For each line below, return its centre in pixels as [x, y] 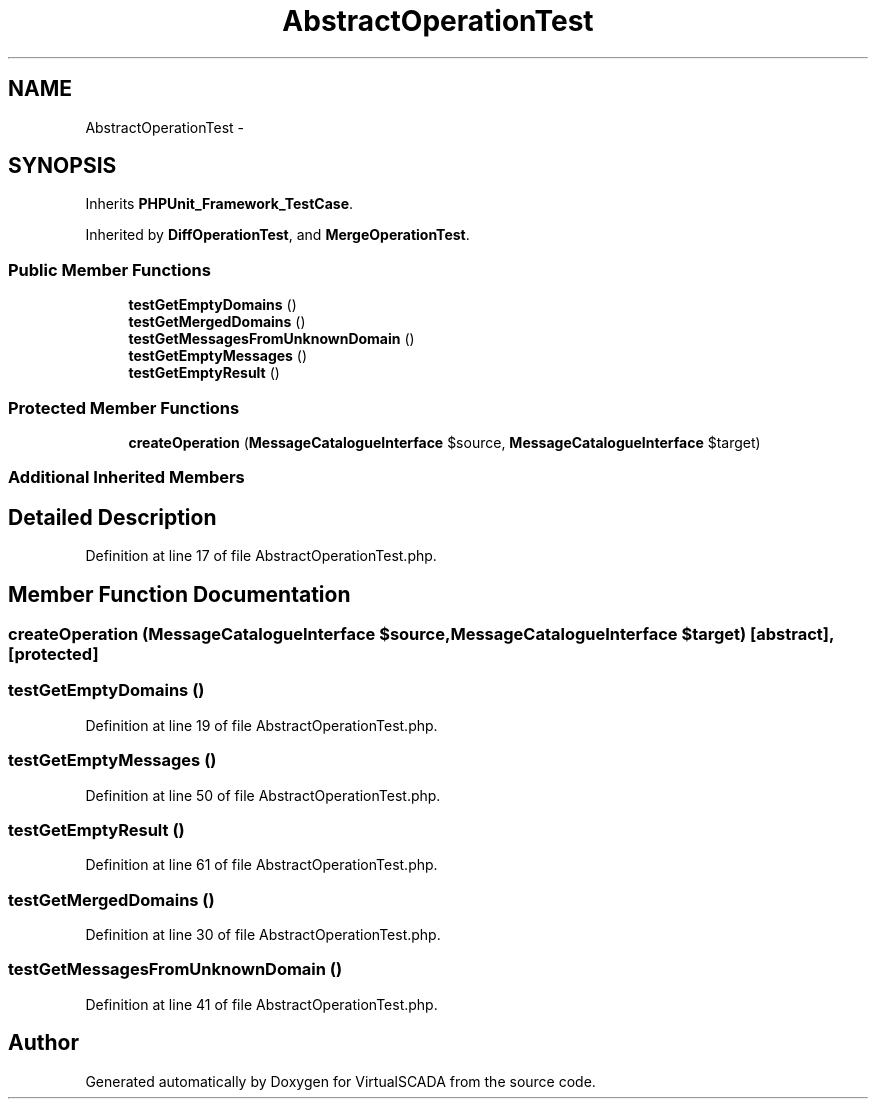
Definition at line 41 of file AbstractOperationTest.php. [261, 1004]
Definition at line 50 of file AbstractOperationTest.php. [263, 795]
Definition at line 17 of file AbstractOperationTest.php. [261, 556]
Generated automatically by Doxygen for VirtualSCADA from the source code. [340, 1081]
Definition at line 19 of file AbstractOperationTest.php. [261, 725]
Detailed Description [112, 517]
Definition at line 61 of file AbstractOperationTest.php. [261, 865]
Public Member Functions [109, 269]
